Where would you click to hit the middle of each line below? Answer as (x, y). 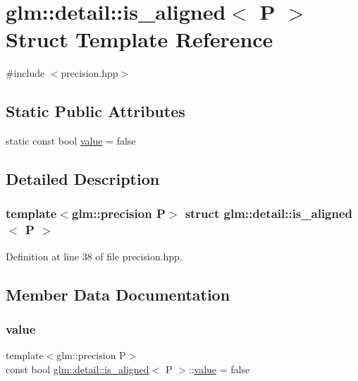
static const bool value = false (71, 141)
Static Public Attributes (95, 111)
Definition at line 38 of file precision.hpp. (94, 256)
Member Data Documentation (118, 294)
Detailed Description (83, 179)
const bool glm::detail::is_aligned (78, 369)
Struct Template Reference (140, 39)
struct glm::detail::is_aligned (269, 213)
